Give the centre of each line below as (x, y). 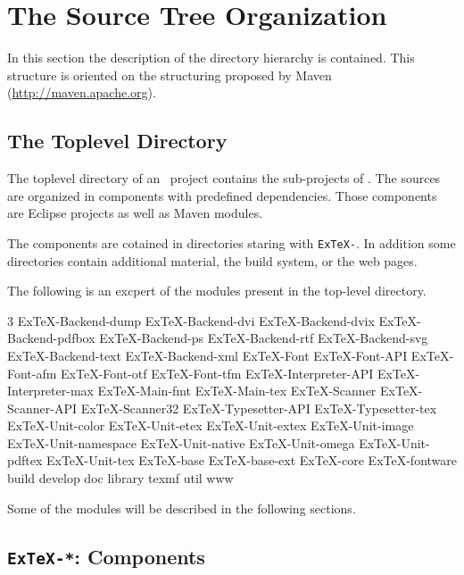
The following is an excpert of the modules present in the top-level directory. (217, 291)
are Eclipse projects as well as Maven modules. (135, 213)
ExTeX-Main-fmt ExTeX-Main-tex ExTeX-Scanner (237, 391)
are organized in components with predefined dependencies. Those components (222, 195)
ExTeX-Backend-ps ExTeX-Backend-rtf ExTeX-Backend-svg (264, 338)
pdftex (25, 460)
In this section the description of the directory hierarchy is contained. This (211, 58)
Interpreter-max (50, 391)
